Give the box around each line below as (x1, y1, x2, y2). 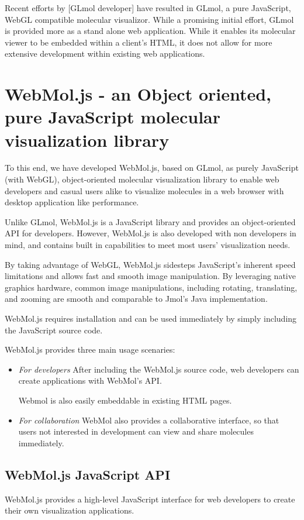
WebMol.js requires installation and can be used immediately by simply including (5, 312, 297, 324)
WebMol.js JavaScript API (5, 465, 171, 483)
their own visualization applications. (5, 504, 134, 516)
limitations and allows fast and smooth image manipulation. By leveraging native (5, 270, 296, 282)
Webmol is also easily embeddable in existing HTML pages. (18, 394, 232, 406)
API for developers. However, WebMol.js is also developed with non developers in (5, 227, 296, 239)
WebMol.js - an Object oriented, (5, 82, 272, 106)
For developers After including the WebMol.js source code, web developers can (18, 363, 299, 375)
